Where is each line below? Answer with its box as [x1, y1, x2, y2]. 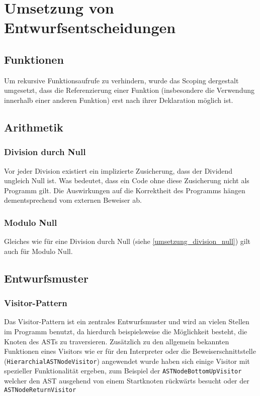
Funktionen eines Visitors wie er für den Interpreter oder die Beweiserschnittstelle [4, 346, 256, 356]
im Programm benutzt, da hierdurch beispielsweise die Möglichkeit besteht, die [4, 326, 247, 336]
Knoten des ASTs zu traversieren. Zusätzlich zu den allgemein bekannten [4, 336, 229, 346]
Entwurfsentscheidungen [4, 17, 176, 38]
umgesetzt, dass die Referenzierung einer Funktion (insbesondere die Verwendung [4, 85, 254, 95]
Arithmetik [4, 119, 63, 135]
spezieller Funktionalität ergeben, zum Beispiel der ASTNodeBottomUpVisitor [4, 365, 242, 376]
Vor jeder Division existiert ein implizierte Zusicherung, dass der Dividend [4, 165, 233, 176]
